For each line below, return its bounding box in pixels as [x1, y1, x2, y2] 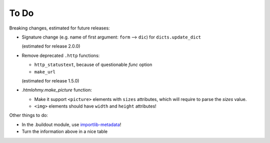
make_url [34, 69, 56, 74]
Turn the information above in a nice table [21, 128, 107, 134]
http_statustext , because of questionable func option [34, 61, 152, 67]
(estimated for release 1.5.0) [21, 77, 79, 83]
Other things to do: [9, 112, 48, 118]
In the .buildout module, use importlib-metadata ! [21, 121, 121, 127]
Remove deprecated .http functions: [21, 52, 100, 58]
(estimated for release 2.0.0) [21, 43, 80, 49]
